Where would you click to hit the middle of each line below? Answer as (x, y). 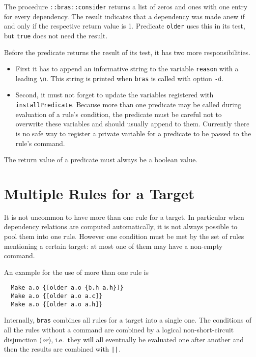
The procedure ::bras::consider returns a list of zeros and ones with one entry (126, 6)
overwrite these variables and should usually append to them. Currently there (132, 124)
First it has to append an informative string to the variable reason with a (127, 69)
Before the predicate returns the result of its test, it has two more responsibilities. (127, 52)
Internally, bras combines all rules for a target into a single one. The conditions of (128, 320)
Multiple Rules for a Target (99, 193)
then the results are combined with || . (62, 349)
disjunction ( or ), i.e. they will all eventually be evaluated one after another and (124, 339)
